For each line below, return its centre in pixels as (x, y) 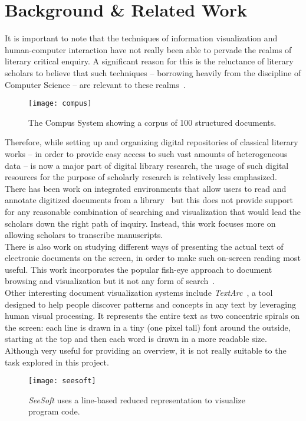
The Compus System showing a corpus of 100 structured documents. (152, 122)
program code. (54, 411)
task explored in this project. (57, 362)
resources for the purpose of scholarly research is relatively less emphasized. (141, 177)
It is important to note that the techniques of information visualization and (141, 38)
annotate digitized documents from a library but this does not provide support (149, 200)
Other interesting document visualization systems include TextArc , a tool (139, 293)
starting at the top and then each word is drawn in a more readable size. (136, 339)
